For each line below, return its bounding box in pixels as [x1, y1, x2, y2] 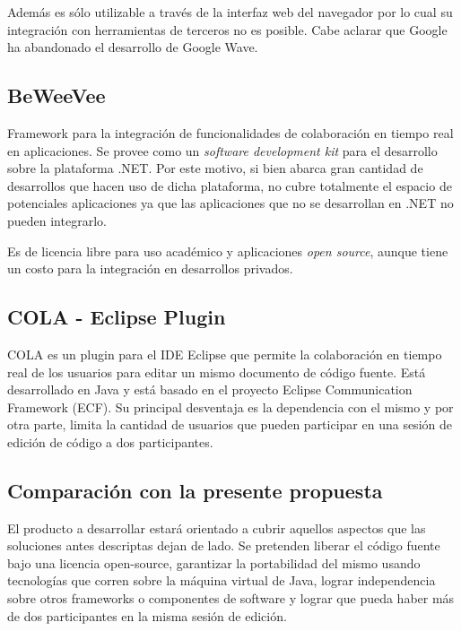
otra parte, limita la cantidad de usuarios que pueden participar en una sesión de [7, 415, 452, 434]
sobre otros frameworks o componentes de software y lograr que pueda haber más [7, 589, 455, 608]
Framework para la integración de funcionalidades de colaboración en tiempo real [7, 123, 454, 142]
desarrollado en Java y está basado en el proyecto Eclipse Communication [7, 380, 413, 399]
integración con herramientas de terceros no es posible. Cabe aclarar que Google [7, 20, 448, 39]
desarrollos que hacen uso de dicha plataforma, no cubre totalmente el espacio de [7, 176, 452, 194]
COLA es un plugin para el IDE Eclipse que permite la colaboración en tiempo [7, 344, 442, 363]
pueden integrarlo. [7, 211, 107, 229]
